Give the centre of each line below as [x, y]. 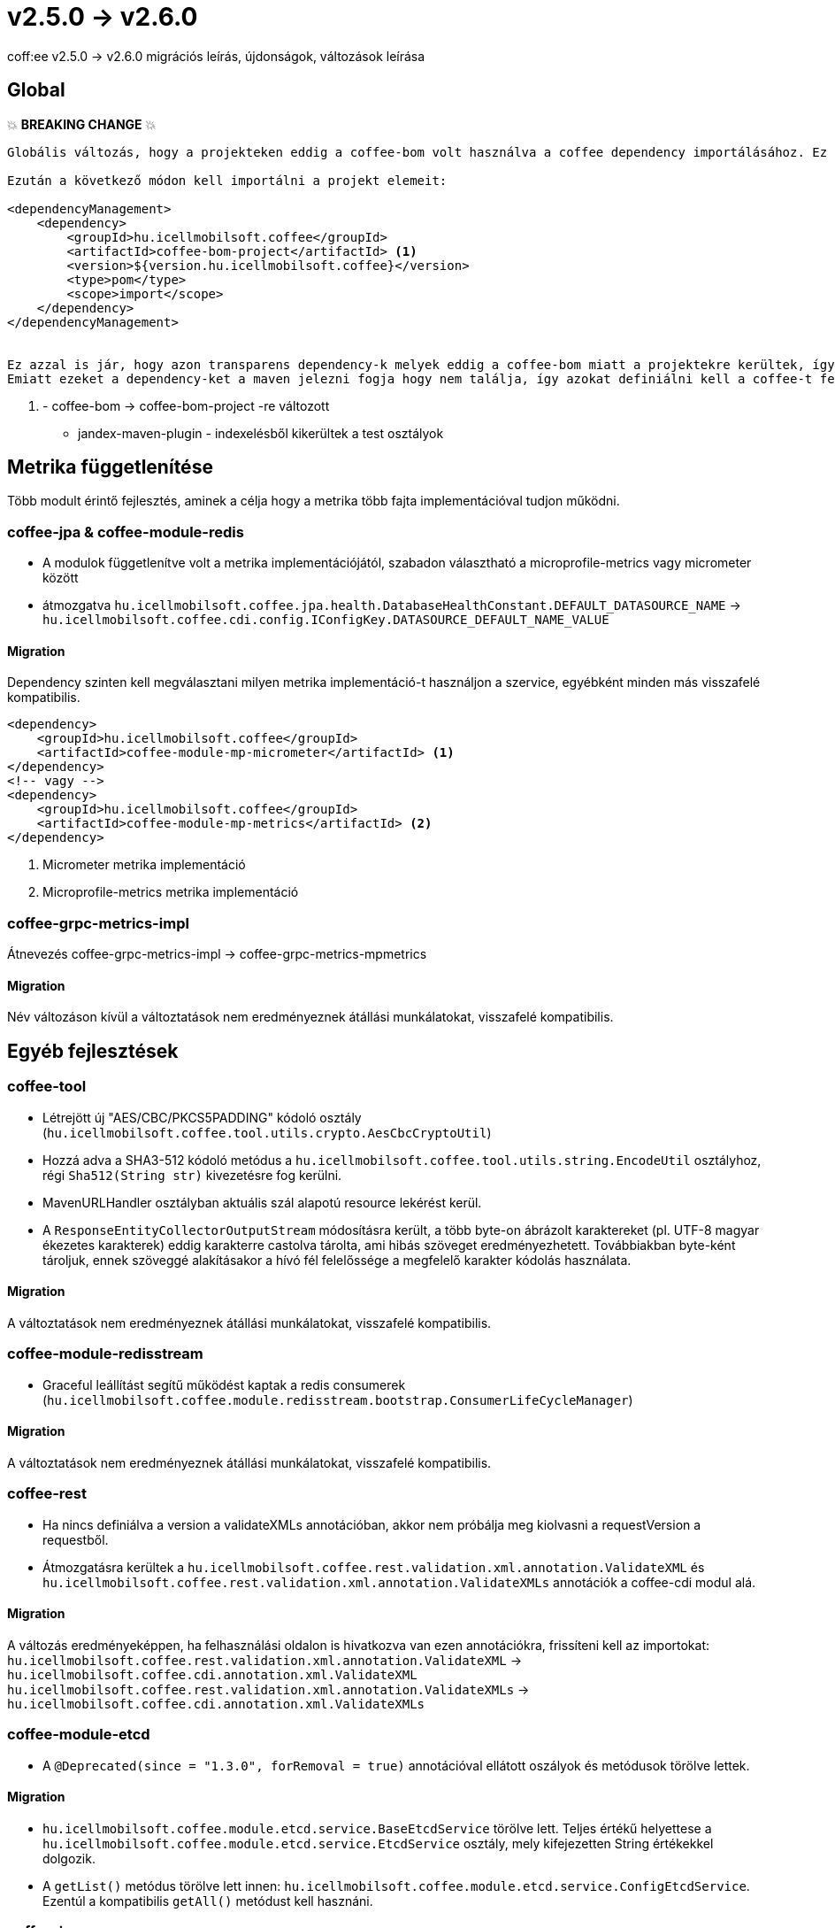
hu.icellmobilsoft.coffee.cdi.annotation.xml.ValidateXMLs [216, 1704]
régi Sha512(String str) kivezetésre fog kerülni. [192, 1175]
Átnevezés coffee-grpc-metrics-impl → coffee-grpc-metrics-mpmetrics [217, 954]
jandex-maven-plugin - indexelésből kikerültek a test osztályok [261, 433]
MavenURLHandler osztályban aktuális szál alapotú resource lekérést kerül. [262, 1202]
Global [36, 90]
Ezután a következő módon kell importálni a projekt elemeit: [227, 180]
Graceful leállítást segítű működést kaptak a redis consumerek [224, 1384]
